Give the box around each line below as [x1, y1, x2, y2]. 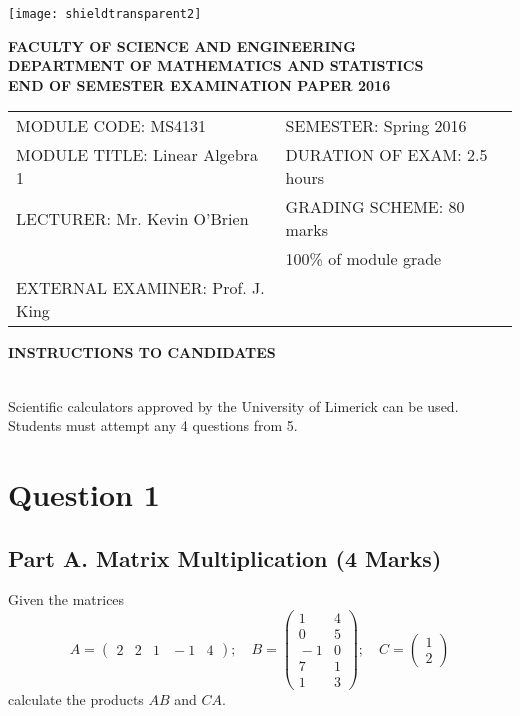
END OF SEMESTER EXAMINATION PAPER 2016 [8, 74, 391, 95]
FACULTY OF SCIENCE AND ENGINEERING [8, 35, 356, 56]
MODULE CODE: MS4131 [16, 114, 207, 138]
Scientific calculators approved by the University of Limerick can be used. [8, 395, 459, 416]
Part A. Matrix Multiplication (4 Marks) [8, 542, 442, 573]
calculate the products [8, 689, 144, 710]
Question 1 [8, 474, 160, 514]
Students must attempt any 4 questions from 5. [8, 415, 298, 436]
